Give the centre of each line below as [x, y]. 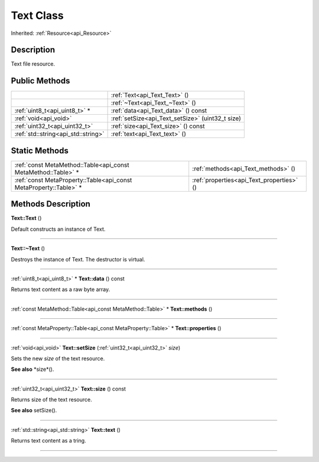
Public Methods [40, 81]
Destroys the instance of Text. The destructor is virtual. [78, 259]
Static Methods [40, 151]
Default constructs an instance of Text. [58, 229]
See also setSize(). [34, 411]
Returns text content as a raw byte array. [61, 289]
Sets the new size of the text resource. [58, 358]
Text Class [38, 15]
